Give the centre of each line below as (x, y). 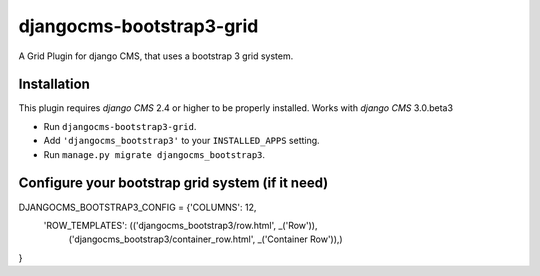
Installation (54, 84)
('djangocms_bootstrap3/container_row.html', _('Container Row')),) (206, 239)
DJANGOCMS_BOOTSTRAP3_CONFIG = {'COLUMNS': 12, (137, 207)
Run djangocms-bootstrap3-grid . (120, 126)
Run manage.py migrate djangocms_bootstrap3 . (154, 154)
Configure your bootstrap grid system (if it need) (173, 183)
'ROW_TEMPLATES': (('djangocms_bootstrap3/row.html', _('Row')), (180, 225)
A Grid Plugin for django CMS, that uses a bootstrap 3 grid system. (156, 56)
